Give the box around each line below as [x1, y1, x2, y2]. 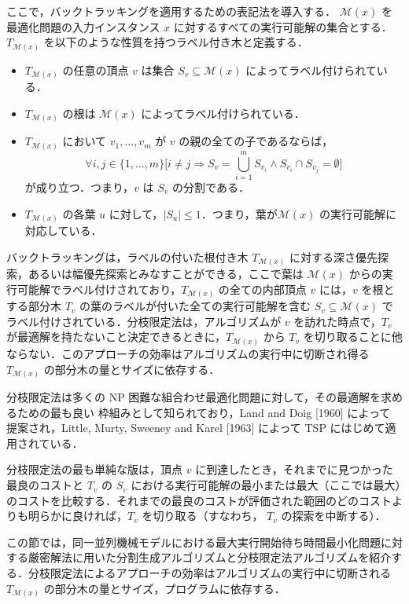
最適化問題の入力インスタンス [6, 18, 160, 35]
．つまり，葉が [201, 205, 278, 221]
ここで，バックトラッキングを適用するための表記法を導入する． [6, 3, 337, 19]
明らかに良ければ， [28, 507, 127, 524]
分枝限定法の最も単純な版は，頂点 [6, 461, 182, 478]
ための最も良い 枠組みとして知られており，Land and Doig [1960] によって [17, 404, 391, 420]
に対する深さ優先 [289, 248, 378, 265]
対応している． [24, 222, 102, 239]
